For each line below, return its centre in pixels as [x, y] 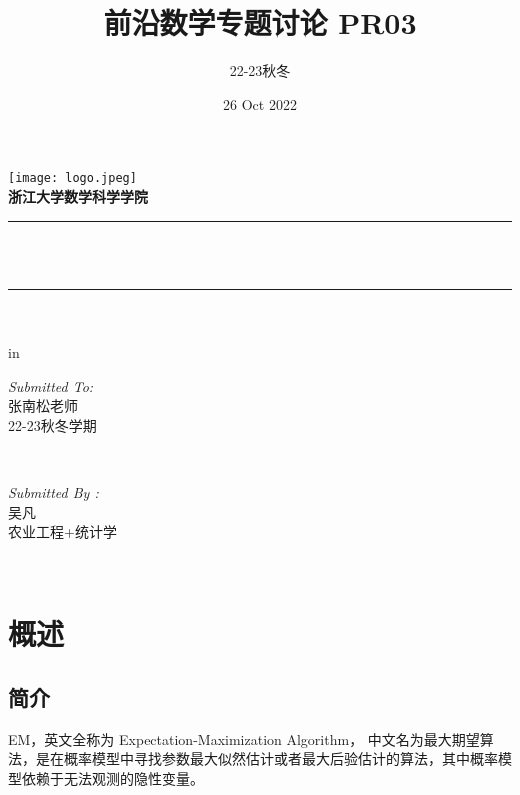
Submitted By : [53, 491]
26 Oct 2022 [260, 103]
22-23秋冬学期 [52, 424]
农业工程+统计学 [62, 531]
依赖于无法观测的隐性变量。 [112, 778]
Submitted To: [51, 385]
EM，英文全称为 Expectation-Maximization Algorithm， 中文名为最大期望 [244, 738]
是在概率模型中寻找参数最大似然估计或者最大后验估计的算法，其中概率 [266, 758]
